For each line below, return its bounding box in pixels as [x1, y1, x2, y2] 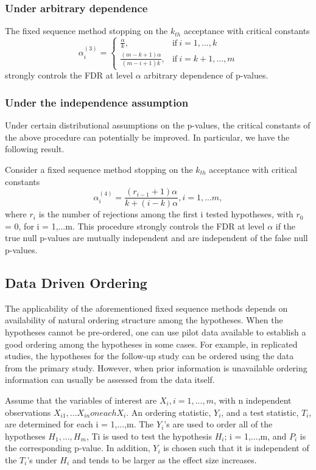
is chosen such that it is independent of [163, 441, 309, 454]
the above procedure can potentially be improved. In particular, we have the [5, 130, 290, 143]
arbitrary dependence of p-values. [144, 69, 269, 82]
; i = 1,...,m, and [224, 429, 287, 442]
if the [275, 219, 296, 232]
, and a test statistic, [221, 405, 299, 418]
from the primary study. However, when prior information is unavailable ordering [5, 361, 307, 374]
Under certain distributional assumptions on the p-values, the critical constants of [5, 119, 311, 132]
